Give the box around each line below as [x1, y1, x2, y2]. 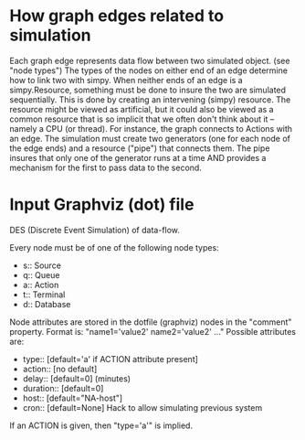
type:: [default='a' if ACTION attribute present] [22, 353, 199, 364]
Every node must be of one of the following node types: [9, 241, 219, 252]
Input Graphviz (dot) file [9, 194, 195, 215]
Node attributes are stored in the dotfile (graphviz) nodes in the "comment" [9, 317, 292, 327]
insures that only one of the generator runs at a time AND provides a [9, 152, 267, 163]
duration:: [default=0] [22, 382, 104, 393]
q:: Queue [22, 269, 60, 280]
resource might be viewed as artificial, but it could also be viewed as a [9, 103, 274, 114]
